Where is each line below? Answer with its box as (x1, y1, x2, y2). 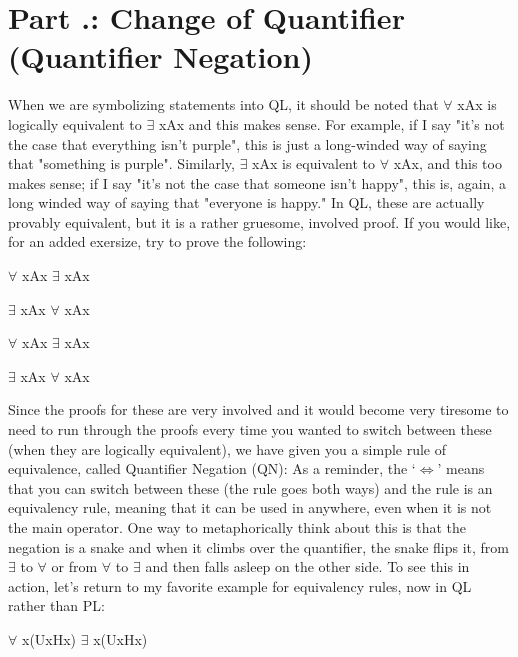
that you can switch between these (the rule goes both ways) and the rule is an (8, 477, 493, 498)
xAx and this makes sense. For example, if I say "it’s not (158, 113, 505, 134)
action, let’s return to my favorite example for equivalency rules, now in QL (8, 575, 472, 596)
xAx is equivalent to (252, 153, 376, 174)
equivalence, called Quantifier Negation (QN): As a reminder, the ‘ (8, 458, 416, 479)
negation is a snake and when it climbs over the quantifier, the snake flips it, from (8, 536, 509, 557)
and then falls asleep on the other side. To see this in (145, 556, 470, 577)
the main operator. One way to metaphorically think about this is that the (8, 517, 467, 537)
